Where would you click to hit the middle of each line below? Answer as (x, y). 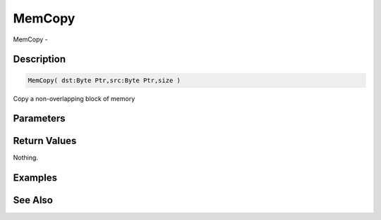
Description (40, 59)
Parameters (39, 118)
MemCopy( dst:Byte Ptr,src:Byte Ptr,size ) (104, 80)
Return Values (45, 141)
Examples (35, 178)
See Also (33, 200)
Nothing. (26, 157)
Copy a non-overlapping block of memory (74, 98)
